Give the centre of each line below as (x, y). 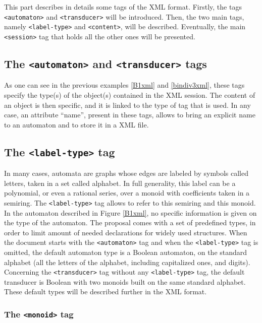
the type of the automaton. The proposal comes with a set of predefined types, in (130, 222)
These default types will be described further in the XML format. (106, 292)
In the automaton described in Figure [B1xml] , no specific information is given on (130, 212)
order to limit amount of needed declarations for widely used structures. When (126, 232)
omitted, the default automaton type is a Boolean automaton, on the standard (126, 252)
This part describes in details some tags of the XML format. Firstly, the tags (123, 7)
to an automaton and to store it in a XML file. (76, 124)
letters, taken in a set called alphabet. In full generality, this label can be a (120, 183)
